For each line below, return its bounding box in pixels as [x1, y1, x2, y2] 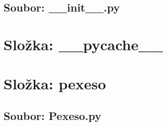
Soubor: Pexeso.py [4, 107, 102, 123]
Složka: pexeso [4, 73, 106, 94]
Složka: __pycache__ [4, 34, 163, 54]
